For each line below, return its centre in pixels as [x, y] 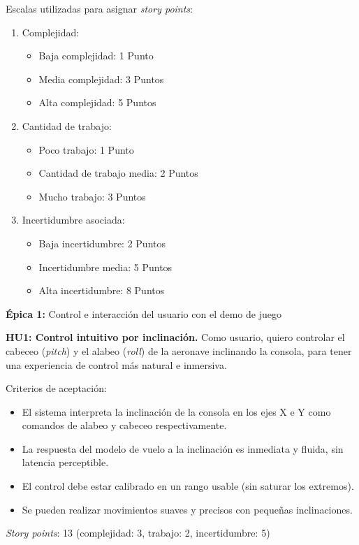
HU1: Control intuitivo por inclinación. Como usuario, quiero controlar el [175, 337]
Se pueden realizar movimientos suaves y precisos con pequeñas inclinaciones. [187, 509]
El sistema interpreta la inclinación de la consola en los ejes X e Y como [176, 411]
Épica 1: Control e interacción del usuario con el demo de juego [144, 313]
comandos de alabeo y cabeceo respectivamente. [124, 425]
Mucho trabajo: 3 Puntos [92, 196]
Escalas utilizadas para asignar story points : [99, 8]
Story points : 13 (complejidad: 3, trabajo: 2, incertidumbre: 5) [138, 533]
